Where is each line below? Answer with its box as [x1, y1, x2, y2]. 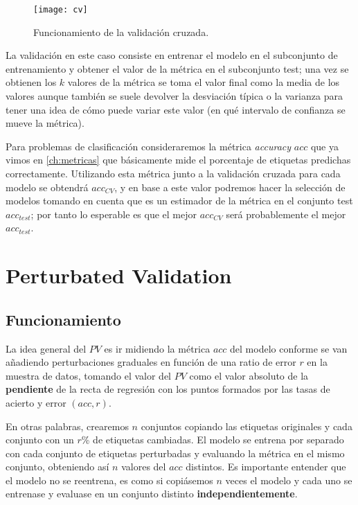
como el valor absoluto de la [189, 368, 309, 382]
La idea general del [6, 341, 87, 355]
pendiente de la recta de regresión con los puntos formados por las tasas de [6, 382, 330, 396]
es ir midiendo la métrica [104, 341, 211, 355]
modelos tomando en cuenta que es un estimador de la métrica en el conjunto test [6, 193, 353, 208]
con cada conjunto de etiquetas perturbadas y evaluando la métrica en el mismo [6, 445, 345, 460]
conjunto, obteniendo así [6, 459, 109, 474]
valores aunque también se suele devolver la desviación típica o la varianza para [6, 89, 343, 103]
